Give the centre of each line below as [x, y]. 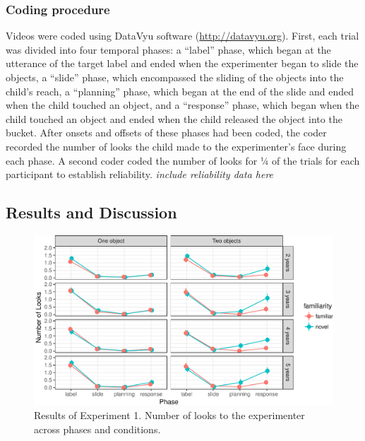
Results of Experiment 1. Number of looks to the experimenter [169, 414]
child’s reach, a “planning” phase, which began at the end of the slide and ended [180, 91]
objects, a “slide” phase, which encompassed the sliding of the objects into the [175, 77]
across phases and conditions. [97, 429]
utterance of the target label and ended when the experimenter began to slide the [182, 63]
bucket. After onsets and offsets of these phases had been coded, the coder [166, 133]
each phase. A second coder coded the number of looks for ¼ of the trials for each [183, 160]
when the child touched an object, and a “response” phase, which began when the [182, 105]
